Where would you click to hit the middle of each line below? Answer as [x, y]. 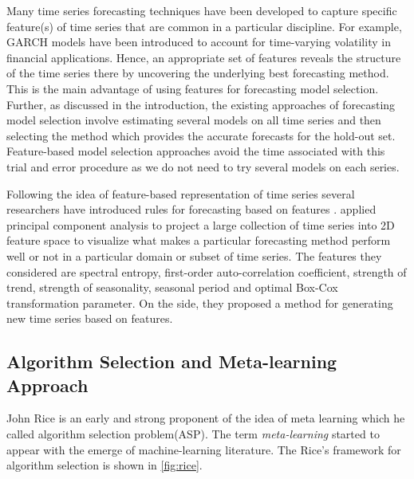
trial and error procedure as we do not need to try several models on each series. [203, 166]
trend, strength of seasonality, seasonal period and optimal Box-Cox [172, 287]
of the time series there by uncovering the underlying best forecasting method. [198, 73]
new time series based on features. [90, 318]
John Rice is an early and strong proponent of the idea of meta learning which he [206, 418]
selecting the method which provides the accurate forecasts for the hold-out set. [201, 135]
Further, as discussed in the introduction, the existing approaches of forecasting [201, 104]
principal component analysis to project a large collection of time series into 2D [201, 224]
